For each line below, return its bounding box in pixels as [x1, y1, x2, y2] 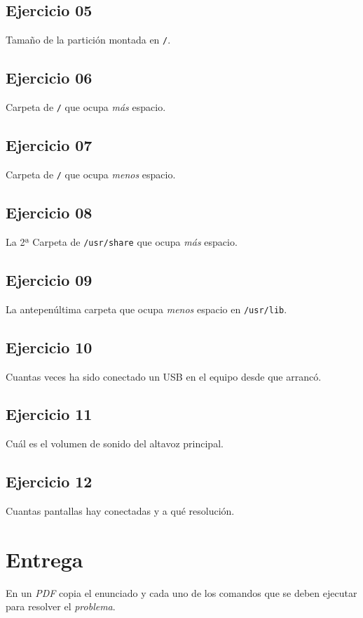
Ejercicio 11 [6, 403, 93, 425]
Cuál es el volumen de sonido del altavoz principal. [6, 436, 224, 451]
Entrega [6, 544, 83, 573]
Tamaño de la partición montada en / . [6, 32, 171, 47]
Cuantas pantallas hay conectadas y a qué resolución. [6, 504, 235, 518]
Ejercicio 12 [6, 471, 93, 492]
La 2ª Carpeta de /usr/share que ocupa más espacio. [6, 234, 238, 249]
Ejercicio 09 [6, 268, 93, 290]
